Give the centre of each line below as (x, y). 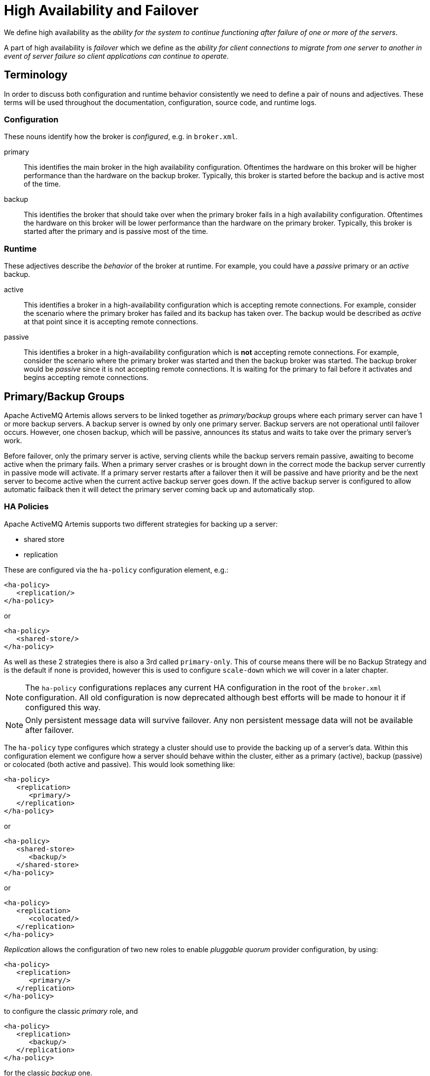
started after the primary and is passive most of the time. (116, 231)
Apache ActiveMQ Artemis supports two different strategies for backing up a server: (141, 524)
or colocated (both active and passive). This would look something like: (120, 764)
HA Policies (26, 507)
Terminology (36, 75)
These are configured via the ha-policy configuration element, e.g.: (116, 570)
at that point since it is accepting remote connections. (111, 322)
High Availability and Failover (101, 10)
